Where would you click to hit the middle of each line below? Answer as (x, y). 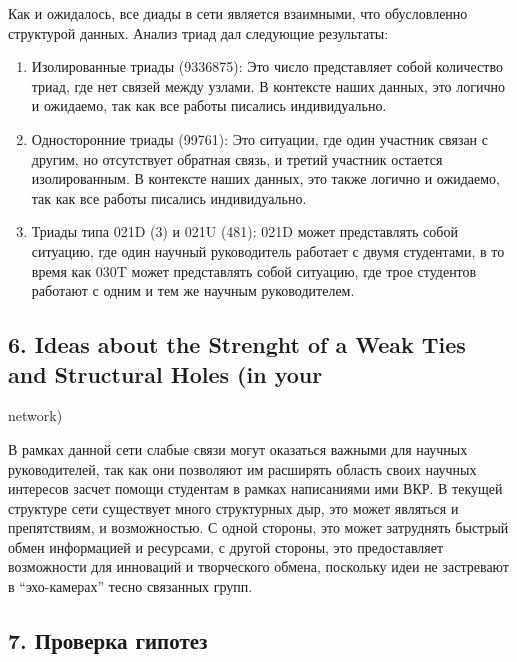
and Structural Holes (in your (165, 373)
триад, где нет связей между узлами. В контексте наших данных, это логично (268, 85)
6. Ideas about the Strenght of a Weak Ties (237, 344)
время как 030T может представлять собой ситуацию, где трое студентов (254, 270)
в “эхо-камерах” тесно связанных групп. (130, 586)
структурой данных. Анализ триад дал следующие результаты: (198, 32)
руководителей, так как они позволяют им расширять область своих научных (242, 468)
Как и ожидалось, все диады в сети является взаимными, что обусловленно (238, 13)
